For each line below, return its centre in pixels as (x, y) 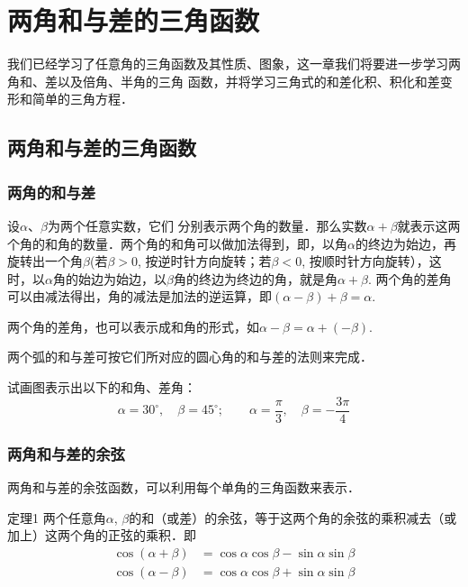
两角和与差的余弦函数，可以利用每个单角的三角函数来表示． (184, 486)
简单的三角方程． (82, 99)
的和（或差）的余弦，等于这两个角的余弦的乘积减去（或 (293, 517)
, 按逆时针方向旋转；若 (204, 261)
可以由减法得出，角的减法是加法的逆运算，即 (139, 296)
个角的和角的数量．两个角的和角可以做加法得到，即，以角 (177, 243)
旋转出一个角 (45, 261)
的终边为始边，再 (405, 243)
